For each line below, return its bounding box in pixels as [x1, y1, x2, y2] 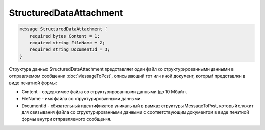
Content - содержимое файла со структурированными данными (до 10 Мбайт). [21, 88, 187, 95]
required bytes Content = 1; [29, 33, 100, 39]
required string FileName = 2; [29, 40, 105, 45]
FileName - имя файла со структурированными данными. [21, 96, 142, 102]
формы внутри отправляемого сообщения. [21, 116, 112, 122]
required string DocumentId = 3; [29, 47, 110, 52]
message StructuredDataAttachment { [19, 26, 108, 32]
